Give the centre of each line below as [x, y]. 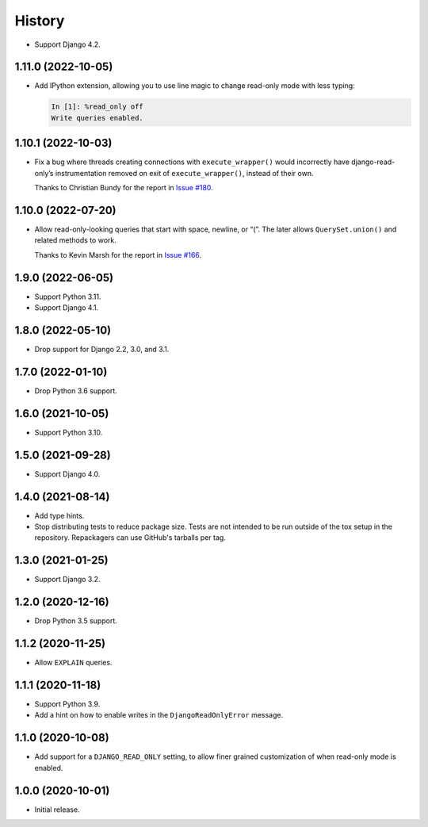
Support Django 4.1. [67, 308]
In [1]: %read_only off [97, 107]
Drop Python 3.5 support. [76, 621]
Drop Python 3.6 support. [76, 391]
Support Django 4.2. [67, 44]
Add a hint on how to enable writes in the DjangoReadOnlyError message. [159, 715]
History [40, 21]
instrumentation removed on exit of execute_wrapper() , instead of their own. [184, 173]
